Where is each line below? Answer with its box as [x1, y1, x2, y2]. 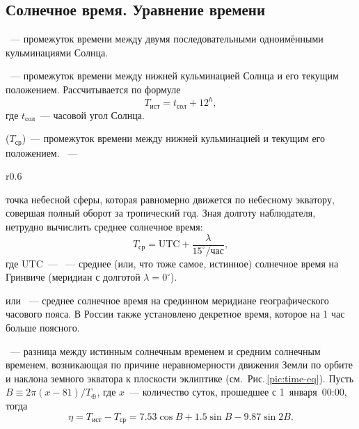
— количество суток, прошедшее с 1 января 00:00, [129, 384, 347, 399]
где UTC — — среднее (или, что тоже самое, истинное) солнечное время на [6, 256, 339, 270]
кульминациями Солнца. [6, 45, 109, 59]
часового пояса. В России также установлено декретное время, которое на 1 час [6, 306, 345, 321]
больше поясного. [6, 320, 80, 334]
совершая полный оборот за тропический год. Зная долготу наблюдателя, [6, 205, 316, 220]
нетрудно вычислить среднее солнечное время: [6, 219, 203, 233]
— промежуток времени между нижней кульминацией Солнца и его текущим [10, 68, 339, 83]
